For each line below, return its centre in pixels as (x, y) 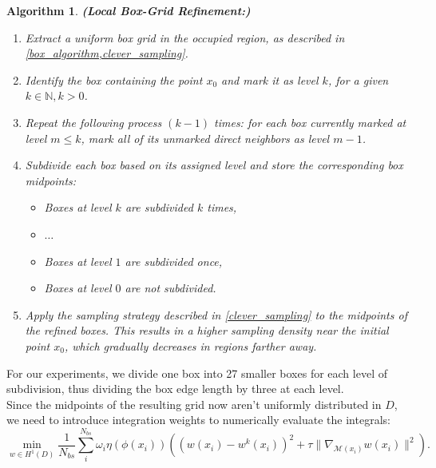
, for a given (358, 79)
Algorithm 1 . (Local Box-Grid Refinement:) (129, 10)
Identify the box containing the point (114, 79)
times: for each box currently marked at (310, 122)
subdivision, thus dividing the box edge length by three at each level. (175, 389)
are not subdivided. (170, 288)
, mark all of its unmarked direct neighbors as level (205, 138)
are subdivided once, (174, 261)
